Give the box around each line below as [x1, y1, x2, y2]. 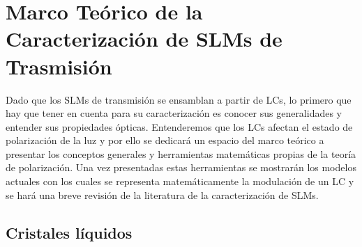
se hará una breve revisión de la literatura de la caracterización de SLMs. [6, 187, 319, 202]
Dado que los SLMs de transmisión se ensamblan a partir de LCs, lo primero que [6, 92, 352, 106]
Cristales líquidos [6, 221, 133, 243]
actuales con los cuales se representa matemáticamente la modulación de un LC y [6, 174, 354, 189]
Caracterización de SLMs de [6, 24, 282, 53]
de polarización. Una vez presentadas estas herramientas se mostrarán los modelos [6, 160, 356, 175]
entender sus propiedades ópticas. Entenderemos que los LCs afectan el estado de [6, 119, 353, 134]
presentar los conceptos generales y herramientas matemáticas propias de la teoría [6, 146, 356, 161]
